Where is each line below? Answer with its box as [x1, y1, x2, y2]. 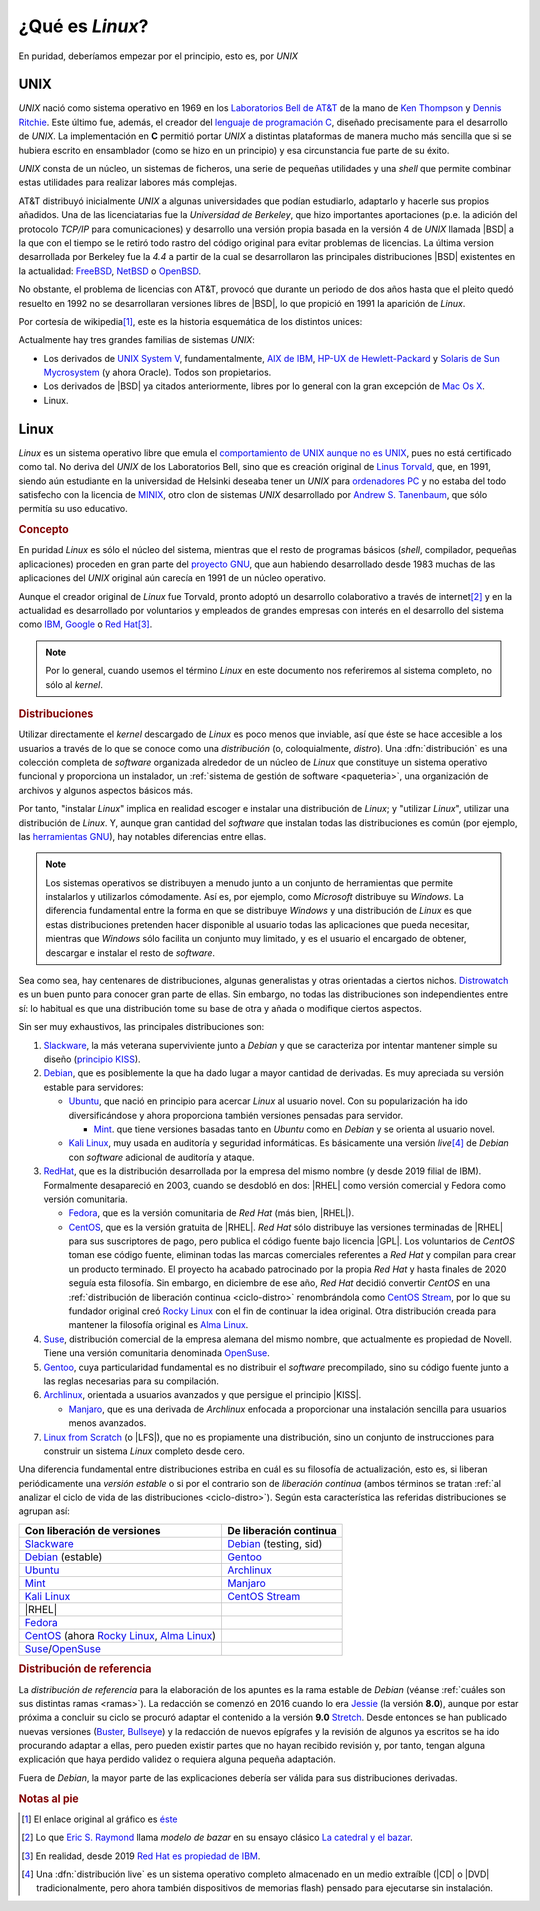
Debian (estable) [24, 1550, 103, 1564]
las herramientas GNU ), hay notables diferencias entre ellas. [18, 830, 267, 842]
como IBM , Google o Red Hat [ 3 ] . [18, 618, 153, 630]
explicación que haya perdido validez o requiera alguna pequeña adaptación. [18, 1753, 337, 1765]
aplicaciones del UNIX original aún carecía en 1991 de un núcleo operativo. [18, 572, 327, 584]
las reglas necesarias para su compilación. [43, 1375, 219, 1387]
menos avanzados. [68, 1417, 147, 1429]
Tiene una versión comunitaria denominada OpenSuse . [43, 1347, 270, 1359]
